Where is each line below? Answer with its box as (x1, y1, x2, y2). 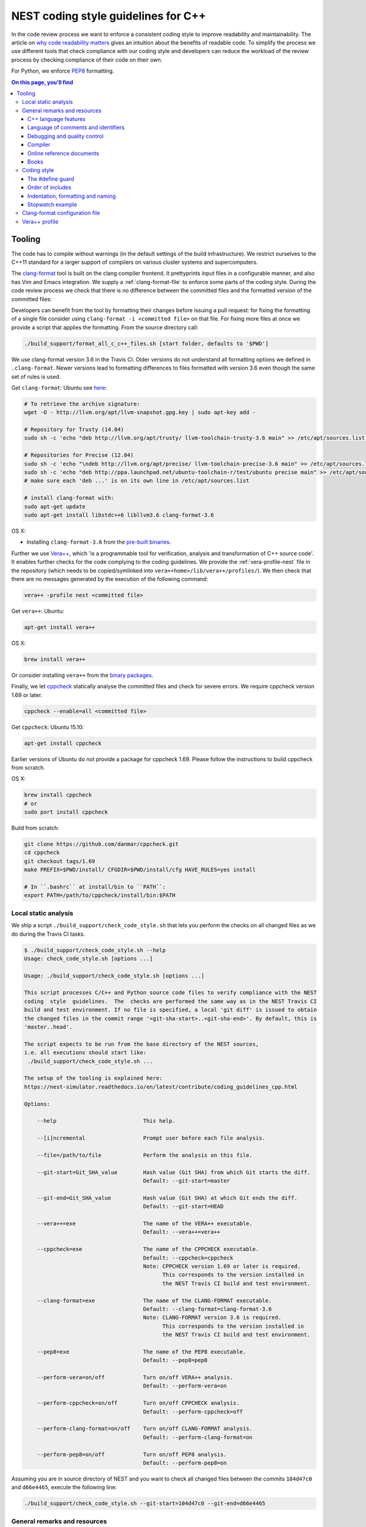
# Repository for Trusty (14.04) (24, 426, 124, 433)
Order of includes (27, 184, 71, 191)
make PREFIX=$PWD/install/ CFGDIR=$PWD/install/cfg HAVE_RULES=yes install (24, 866, 256, 873)
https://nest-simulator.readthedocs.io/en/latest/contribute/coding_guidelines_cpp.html (24, 1083, 298, 1090)
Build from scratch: (11, 825, 59, 832)
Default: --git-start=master (143, 1178, 231, 1184)
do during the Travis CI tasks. (11, 930, 85, 938)
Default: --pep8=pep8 (143, 1357, 208, 1364)
